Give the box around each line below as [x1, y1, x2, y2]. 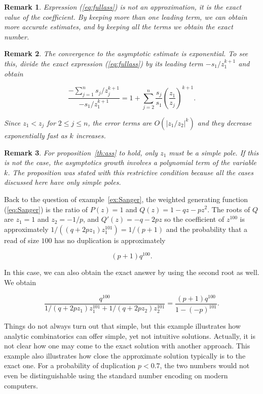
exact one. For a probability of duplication [4, 360, 136, 371]
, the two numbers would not [160, 360, 250, 371]
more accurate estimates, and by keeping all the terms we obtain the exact [4, 21, 233, 32]
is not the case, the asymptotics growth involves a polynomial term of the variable [4, 157, 256, 168]
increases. [76, 130, 106, 140]
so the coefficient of [164, 214, 224, 224]
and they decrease [197, 117, 252, 128]
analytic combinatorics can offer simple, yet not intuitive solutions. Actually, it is [4, 330, 255, 341]
